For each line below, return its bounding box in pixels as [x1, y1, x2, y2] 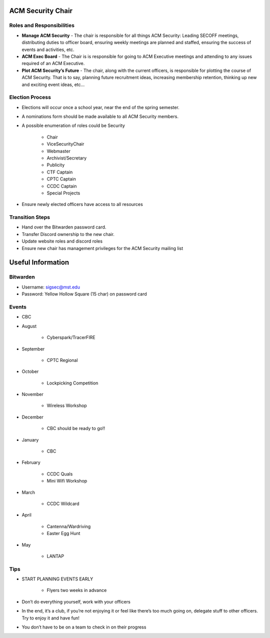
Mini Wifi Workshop [46, 478, 87, 484]
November [21, 391, 43, 397]
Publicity [46, 162, 65, 168]
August [21, 323, 37, 329]
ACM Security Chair [9, 6, 72, 15]
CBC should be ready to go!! [46, 425, 105, 431]
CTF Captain [46, 169, 73, 175]
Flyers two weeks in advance [46, 587, 107, 593]
